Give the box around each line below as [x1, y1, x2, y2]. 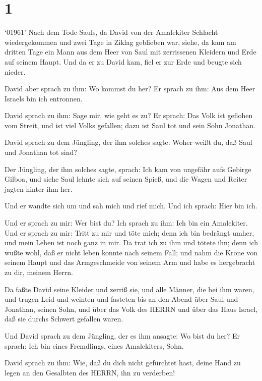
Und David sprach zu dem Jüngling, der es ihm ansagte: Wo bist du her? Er [5, 330, 240, 341]
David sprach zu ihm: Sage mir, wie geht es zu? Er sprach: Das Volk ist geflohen [5, 110, 253, 121]
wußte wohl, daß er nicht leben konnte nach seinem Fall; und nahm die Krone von [5, 247, 258, 257]
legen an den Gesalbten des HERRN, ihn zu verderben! [5, 367, 175, 377]
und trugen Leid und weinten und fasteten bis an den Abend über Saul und [5, 294, 238, 304]
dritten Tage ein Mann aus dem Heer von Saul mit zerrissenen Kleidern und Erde [5, 46, 256, 57]
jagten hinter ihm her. [5, 183, 73, 194]
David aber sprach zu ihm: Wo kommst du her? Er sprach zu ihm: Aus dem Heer [5, 83, 255, 94]
